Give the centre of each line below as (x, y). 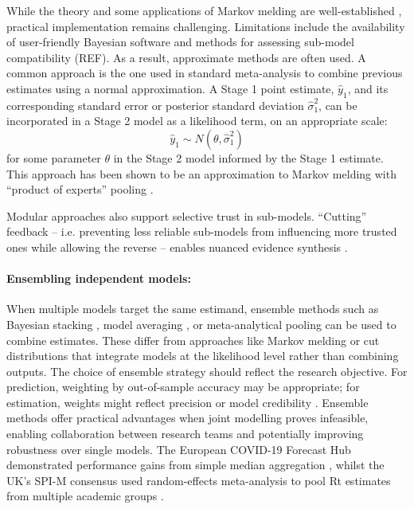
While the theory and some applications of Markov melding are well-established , (204, 10)
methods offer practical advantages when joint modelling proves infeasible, (187, 418)
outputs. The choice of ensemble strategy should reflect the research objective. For (207, 371)
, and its (368, 88)
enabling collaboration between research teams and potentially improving (185, 434)
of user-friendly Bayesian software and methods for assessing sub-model (180, 42)
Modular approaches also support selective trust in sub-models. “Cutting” (187, 215)
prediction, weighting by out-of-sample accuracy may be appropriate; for (183, 387)
